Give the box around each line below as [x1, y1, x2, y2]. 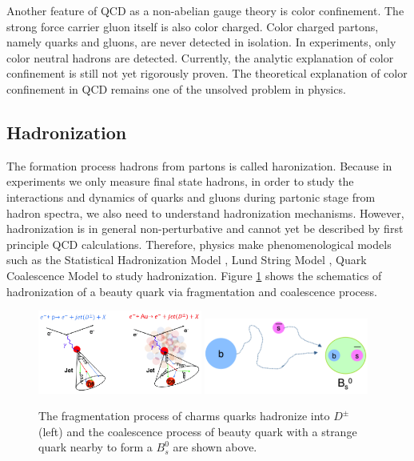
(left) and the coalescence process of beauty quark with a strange [38, 423, 357, 439]
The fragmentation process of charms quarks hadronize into [38, 407, 330, 424]
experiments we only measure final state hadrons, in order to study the [6, 173, 354, 190]
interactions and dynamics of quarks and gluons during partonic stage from [6, 188, 376, 205]
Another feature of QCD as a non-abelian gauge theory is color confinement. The [6, 2, 404, 18]
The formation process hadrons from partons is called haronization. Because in [6, 157, 392, 174]
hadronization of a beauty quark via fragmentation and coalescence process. [6, 283, 377, 299]
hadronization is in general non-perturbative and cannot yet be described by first [6, 220, 404, 237]
